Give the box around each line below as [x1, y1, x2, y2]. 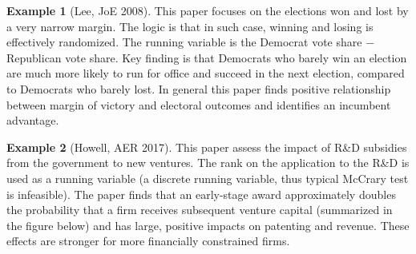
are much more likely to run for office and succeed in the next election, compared [6, 65, 405, 81]
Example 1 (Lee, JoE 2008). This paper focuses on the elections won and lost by [6, 2, 409, 18]
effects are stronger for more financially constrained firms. [6, 232, 290, 249]
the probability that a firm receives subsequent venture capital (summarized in [6, 201, 393, 218]
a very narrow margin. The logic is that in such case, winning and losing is [6, 18, 374, 34]
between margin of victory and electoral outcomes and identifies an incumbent [6, 96, 391, 113]
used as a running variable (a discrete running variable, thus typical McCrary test [6, 169, 409, 186]
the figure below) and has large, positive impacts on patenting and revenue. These [6, 216, 410, 233]
